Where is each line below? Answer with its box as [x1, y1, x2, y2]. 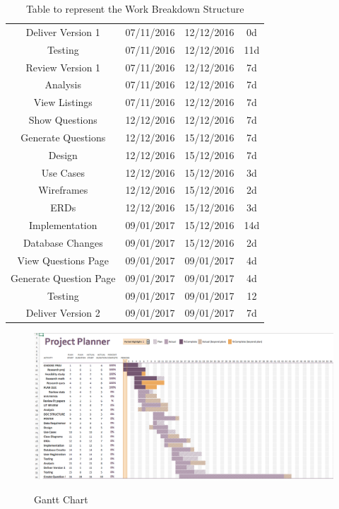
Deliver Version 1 [25, 24, 100, 39]
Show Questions [28, 112, 97, 127]
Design [48, 147, 78, 162]
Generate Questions [20, 129, 106, 144]
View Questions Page [17, 252, 109, 267]
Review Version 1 [25, 59, 101, 74]
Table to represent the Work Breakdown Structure [25, 1, 244, 16]
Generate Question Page [11, 270, 116, 285]
